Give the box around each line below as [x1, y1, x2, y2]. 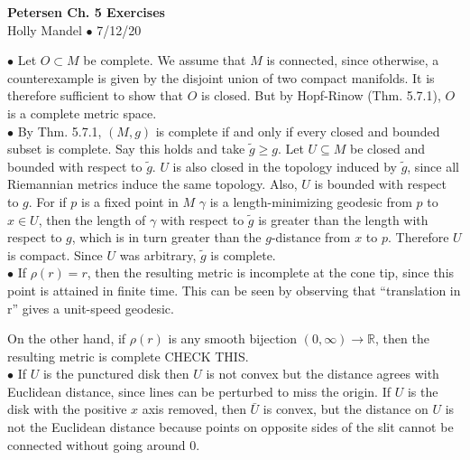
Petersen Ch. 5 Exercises [7, 3, 165, 21]
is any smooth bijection [168, 329, 297, 348]
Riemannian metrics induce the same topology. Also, [7, 174, 298, 193]
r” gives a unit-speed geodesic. [7, 298, 174, 317]
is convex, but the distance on [263, 399, 429, 418]
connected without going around [7, 435, 186, 454]
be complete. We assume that [83, 51, 246, 70]
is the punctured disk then [42, 364, 189, 383]
